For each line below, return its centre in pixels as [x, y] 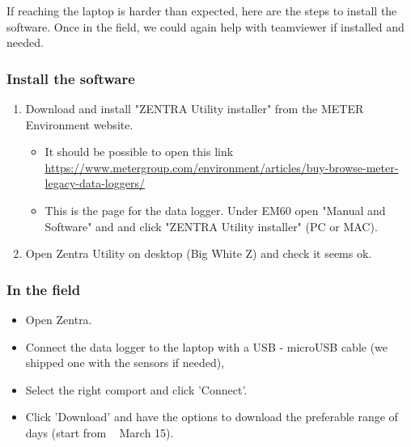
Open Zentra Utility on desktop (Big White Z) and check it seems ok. [199, 253]
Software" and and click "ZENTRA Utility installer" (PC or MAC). [211, 226]
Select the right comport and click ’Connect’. [136, 389]
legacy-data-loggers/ [95, 183]
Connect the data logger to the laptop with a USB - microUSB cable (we [207, 346]
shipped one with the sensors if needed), [125, 363]
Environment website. [79, 124]
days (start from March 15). [100, 432]
